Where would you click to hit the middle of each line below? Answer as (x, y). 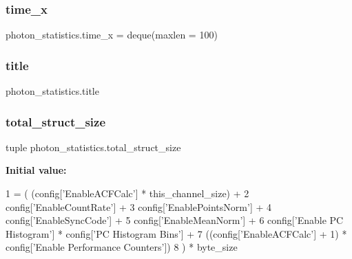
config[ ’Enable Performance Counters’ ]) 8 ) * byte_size (122, 247)
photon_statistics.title (52, 91)
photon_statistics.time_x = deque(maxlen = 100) (112, 35)
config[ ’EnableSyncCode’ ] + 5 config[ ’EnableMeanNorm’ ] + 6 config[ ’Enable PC (175, 220)
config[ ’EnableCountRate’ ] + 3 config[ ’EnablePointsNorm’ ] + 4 (138, 206)
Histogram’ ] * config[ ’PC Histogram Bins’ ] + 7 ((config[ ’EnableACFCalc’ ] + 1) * (176, 233)
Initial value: (36, 170)
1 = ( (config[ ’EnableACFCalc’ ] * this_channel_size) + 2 (127, 193)
